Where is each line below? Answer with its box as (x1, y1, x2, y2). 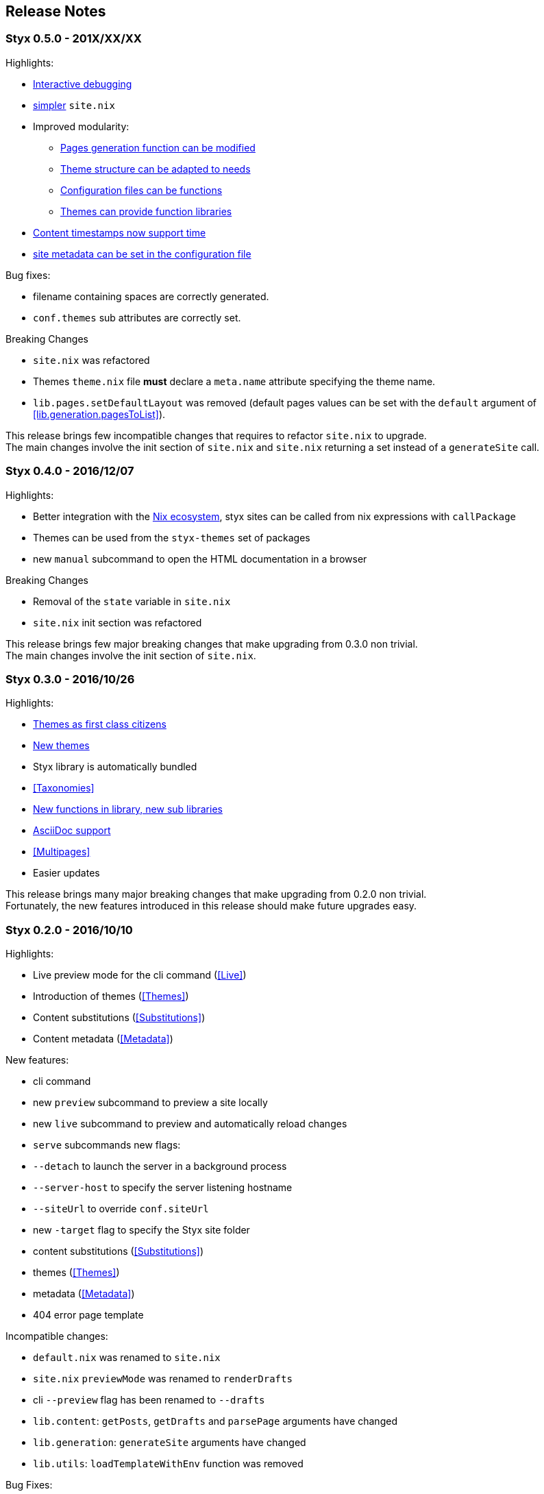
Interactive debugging (33, 77, 132, 90)
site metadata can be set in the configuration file (33, 247, 251, 260)
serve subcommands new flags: (33, 1139, 181, 1151)
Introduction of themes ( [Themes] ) (33, 990, 189, 1003)
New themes (33, 739, 90, 752)
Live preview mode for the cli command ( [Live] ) (33, 969, 247, 981)
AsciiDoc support (33, 824, 111, 837)
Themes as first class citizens (33, 718, 166, 731)
